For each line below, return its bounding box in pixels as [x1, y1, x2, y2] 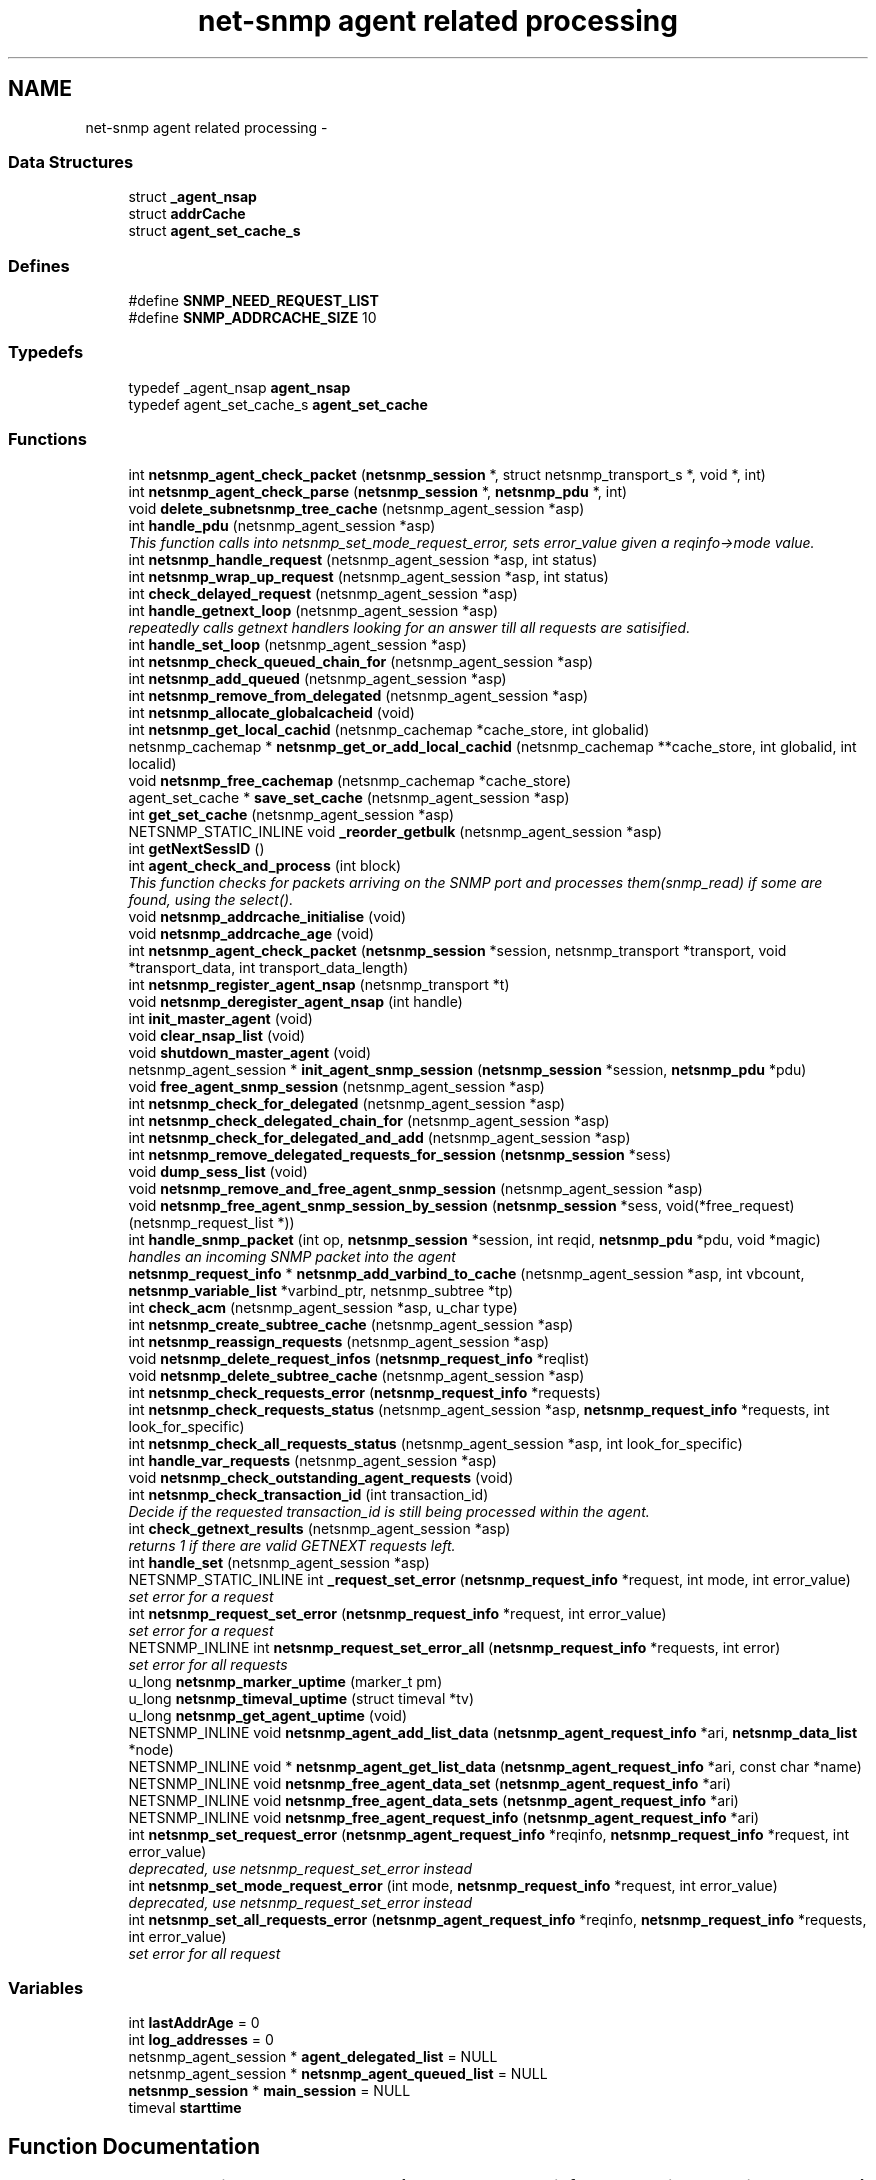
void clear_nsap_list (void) [128, 1026, 306, 1044]
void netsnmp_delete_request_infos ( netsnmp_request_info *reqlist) [128, 1349, 590, 1367]
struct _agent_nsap [128, 188, 257, 206]
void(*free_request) [665, 1196, 795, 1214]
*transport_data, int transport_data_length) [128, 958, 409, 976]
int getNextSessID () [128, 839, 265, 857]
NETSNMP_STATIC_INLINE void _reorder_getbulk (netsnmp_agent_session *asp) [128, 822, 663, 840]
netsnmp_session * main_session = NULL [128, 2082, 411, 2100]
